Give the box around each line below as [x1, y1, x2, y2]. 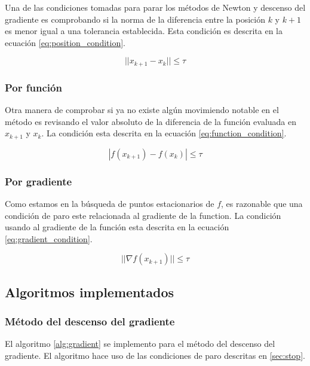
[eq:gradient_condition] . [5, 232, 93, 245]
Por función [5, 80, 62, 94]
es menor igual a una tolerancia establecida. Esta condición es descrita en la [5, 25, 283, 37]
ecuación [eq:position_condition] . [5, 36, 125, 48]
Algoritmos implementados [5, 282, 174, 301]
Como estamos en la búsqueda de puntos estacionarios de [5, 197, 214, 209]
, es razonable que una [221, 197, 303, 209]
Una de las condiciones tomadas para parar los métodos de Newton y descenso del [5, 1, 306, 13]
